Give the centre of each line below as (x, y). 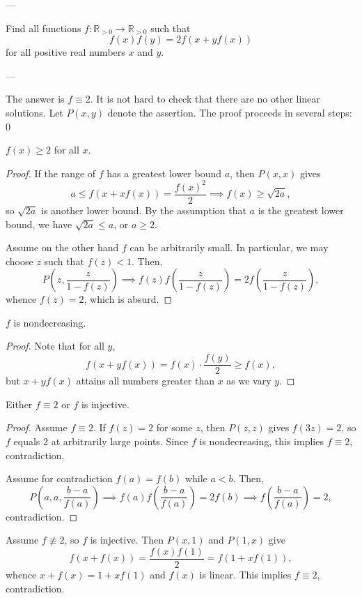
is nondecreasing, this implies (261, 441)
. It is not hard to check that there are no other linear (205, 99)
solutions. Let (34, 112)
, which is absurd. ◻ (128, 299)
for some (174, 427)
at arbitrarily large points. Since (120, 441)
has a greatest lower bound (164, 173)
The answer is (35, 99)
